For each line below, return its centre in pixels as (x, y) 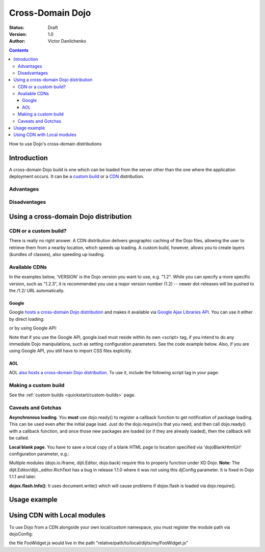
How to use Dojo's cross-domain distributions (55, 144)
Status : (17, 28)
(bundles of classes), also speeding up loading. (57, 254)
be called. (19, 438)
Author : (17, 41)
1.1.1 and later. (23, 477)
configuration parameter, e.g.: (39, 454)
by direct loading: (27, 319)
